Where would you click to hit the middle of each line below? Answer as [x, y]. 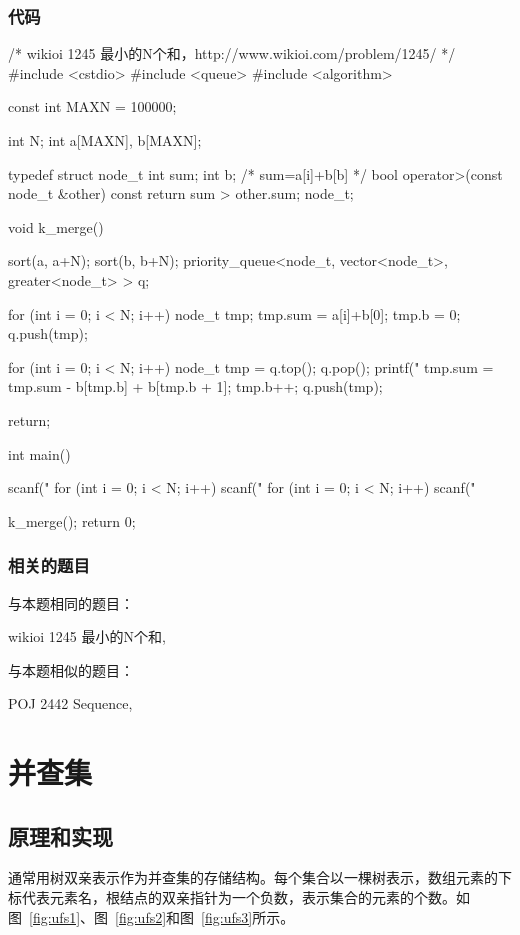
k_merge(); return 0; [72, 520]
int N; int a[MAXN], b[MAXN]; [105, 140]
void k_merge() [56, 226]
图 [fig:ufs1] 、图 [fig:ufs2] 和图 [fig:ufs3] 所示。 [151, 916]
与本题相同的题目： [71, 602]
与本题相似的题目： [71, 669]
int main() [39, 453]
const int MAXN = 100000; [92, 106]
